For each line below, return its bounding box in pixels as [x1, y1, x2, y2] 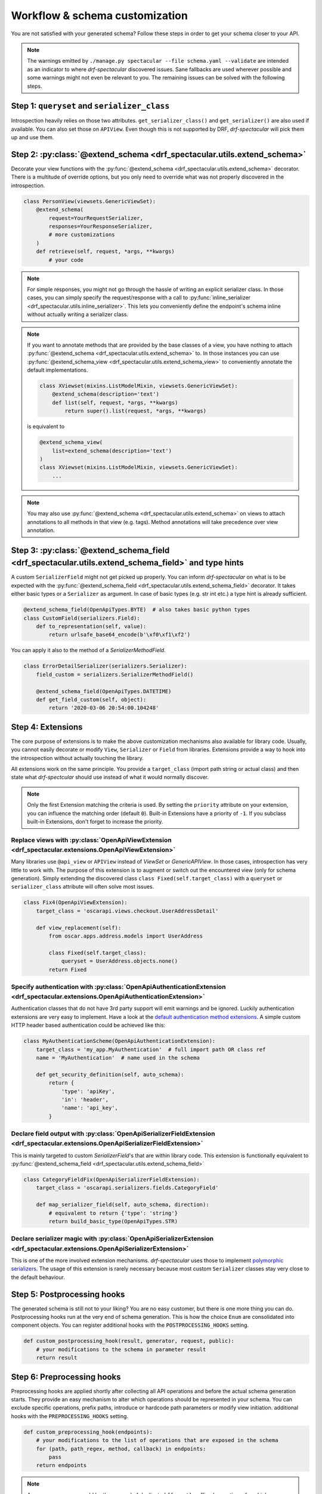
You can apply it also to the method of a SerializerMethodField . [11, 647, 166, 654]
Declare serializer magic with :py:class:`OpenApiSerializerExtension [11, 1235, 214, 1243]
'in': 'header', [61, 1096, 109, 1103]
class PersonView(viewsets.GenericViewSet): [23, 198, 156, 204]
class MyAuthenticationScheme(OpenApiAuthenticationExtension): [23, 1037, 216, 1045]
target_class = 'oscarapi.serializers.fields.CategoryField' [36, 1184, 219, 1192]
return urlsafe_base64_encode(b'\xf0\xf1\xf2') [48, 631, 191, 638]
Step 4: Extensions [11, 722, 83, 732]
